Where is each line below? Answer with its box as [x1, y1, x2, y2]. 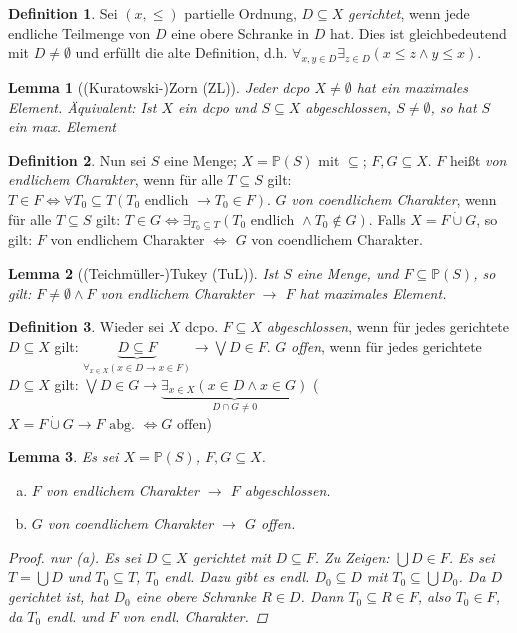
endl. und [46, 605, 104, 626]
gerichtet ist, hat [8, 586, 109, 607]
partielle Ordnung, [184, 3, 297, 23]
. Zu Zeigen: [314, 546, 390, 567]
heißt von [450, 149, 507, 170]
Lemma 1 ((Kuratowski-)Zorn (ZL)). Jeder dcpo [8, 76, 310, 97]
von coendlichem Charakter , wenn [291, 188, 497, 209]
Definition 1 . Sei [8, 3, 118, 23]
